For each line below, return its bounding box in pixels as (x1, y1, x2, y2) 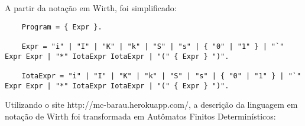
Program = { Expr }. (21, 22, 102, 31)
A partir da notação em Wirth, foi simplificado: (5, 2, 177, 14)
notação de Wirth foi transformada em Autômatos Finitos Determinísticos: (5, 110, 276, 122)
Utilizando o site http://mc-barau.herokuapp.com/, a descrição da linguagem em (5, 98, 298, 111)
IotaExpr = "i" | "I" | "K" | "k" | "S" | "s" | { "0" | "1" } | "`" (21, 71, 301, 80)
